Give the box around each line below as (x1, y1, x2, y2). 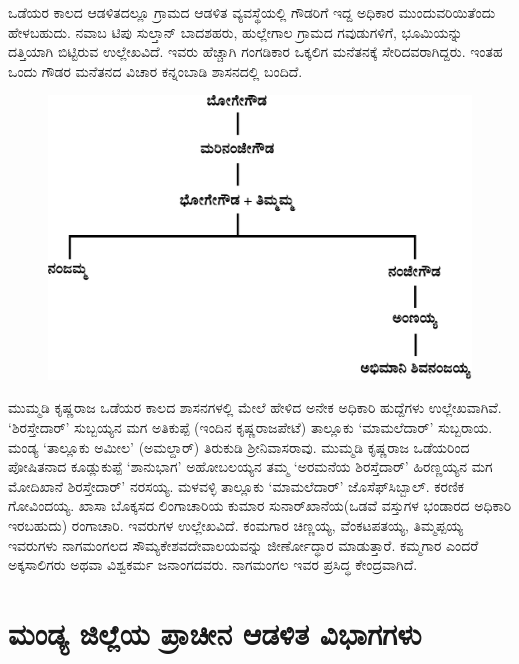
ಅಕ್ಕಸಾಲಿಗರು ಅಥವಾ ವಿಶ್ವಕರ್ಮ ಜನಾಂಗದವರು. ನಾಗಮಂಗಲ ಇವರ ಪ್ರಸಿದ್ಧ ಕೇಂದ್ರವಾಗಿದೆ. (8, 554, 418, 575)
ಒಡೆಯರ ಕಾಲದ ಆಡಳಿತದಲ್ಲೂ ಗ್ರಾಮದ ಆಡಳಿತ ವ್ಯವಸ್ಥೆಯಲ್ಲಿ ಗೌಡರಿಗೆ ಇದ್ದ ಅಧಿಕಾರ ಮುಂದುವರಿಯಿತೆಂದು (8, 2, 496, 22)
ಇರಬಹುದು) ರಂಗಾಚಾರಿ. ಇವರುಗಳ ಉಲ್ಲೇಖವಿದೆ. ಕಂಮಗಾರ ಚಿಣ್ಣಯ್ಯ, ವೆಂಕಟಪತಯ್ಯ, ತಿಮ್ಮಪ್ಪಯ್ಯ (8, 514, 464, 535)
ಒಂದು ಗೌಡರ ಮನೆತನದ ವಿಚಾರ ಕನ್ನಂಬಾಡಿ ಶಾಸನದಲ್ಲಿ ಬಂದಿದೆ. (8, 60, 303, 81)
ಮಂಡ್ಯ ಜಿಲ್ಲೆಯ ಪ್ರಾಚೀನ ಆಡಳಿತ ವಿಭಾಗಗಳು (8, 612, 422, 653)
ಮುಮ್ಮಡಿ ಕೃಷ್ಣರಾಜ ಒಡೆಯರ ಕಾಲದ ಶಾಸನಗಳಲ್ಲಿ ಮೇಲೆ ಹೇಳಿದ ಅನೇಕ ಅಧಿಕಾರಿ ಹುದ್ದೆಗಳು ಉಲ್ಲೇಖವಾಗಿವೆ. (8, 397, 502, 418)
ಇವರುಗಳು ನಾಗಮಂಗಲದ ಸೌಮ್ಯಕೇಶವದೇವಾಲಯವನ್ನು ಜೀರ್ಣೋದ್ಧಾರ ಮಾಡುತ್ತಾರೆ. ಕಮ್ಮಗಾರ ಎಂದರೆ (8, 534, 479, 555)
